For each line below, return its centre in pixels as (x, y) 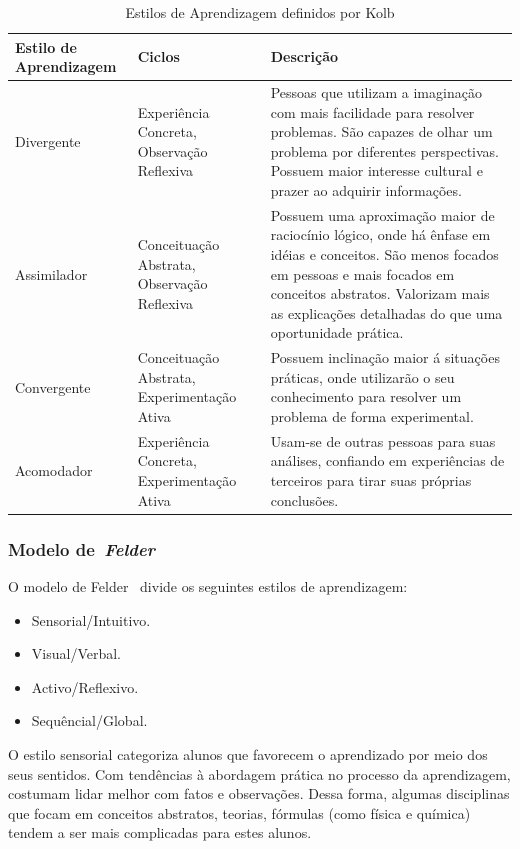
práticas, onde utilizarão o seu (362, 376)
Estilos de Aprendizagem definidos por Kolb (260, 12)
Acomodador (54, 470)
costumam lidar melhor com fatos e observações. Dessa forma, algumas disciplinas (259, 793)
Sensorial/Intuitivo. (91, 619)
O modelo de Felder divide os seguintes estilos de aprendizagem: (208, 585)
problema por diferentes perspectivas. (385, 150)
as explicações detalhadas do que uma (386, 312)
